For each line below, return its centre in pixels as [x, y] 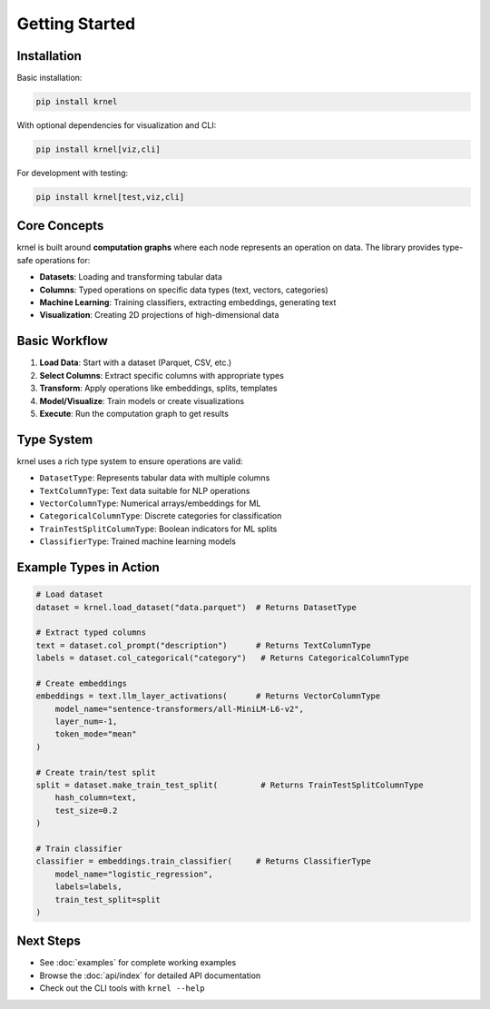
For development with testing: [73, 173]
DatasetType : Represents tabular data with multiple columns [155, 478]
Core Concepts [60, 226]
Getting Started [76, 24]
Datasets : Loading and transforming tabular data [131, 277]
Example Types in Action [88, 567]
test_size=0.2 [86, 810]
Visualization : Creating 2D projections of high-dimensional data [159, 315]
